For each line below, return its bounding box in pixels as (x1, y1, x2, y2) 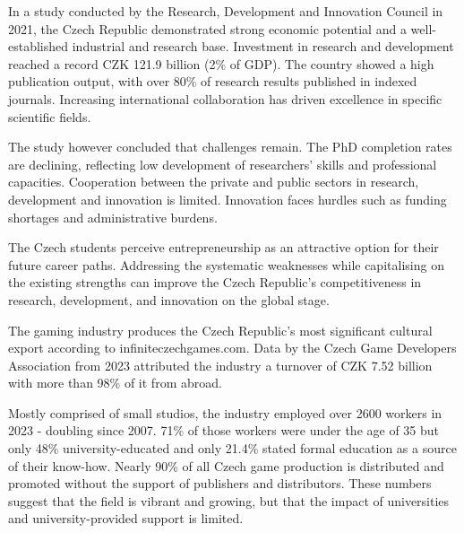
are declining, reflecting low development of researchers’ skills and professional (8, 154, 437, 173)
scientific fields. (8, 107, 91, 126)
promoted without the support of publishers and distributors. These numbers (8, 474, 432, 493)
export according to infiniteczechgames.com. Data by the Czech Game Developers (8, 338, 457, 357)
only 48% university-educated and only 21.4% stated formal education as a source (8, 439, 457, 458)
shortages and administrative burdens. (8, 207, 218, 226)
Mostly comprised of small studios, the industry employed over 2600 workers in (8, 403, 443, 422)
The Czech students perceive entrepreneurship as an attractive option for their (8, 238, 439, 257)
